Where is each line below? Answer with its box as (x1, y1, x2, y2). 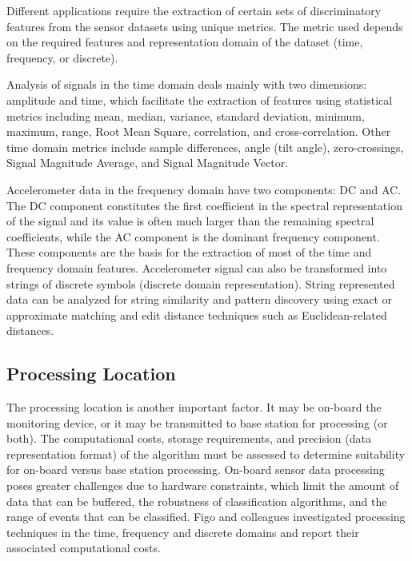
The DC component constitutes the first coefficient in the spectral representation (6, 197, 402, 213)
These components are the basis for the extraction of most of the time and (6, 244, 372, 261)
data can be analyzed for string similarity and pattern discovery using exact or (6, 291, 393, 308)
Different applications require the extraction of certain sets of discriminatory (6, 2, 382, 18)
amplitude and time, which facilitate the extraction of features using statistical (6, 91, 393, 108)
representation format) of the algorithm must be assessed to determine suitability (6, 445, 406, 462)
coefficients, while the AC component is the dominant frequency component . (6, 228, 380, 245)
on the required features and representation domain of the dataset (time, (6, 34, 363, 50)
